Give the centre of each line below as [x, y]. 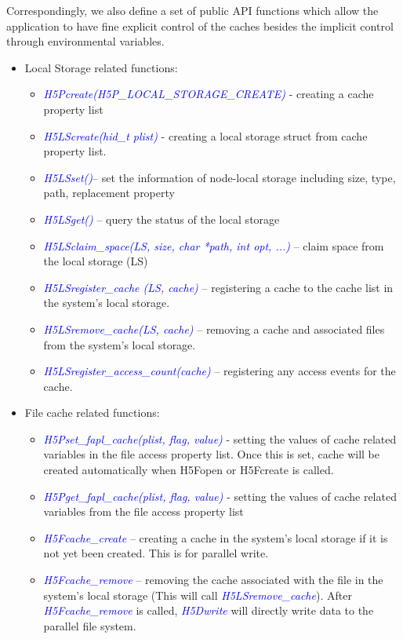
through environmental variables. [85, 41]
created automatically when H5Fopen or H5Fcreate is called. [189, 470]
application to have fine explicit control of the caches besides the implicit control [200, 26]
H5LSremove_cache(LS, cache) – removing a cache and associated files [214, 329]
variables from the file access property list [143, 511]
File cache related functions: [92, 413]
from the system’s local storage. [120, 344]
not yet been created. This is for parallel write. [156, 553]
